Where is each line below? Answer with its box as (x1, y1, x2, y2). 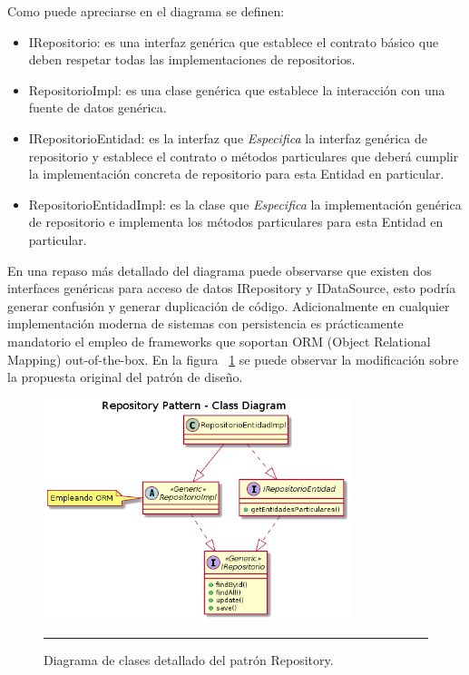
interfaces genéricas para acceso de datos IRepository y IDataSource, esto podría (7, 279, 456, 298)
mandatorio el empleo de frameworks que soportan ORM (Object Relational (7, 331, 431, 350)
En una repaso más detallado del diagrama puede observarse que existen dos (7, 260, 432, 279)
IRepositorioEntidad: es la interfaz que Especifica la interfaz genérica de (28, 128, 427, 147)
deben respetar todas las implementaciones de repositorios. (28, 50, 356, 69)
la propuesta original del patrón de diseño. (7, 367, 243, 386)
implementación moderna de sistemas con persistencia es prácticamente (7, 314, 404, 333)
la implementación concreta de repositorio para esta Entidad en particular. (28, 164, 445, 183)
